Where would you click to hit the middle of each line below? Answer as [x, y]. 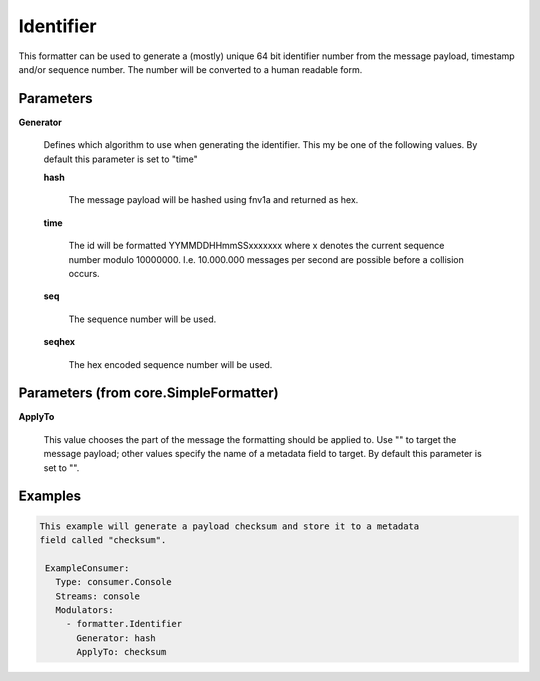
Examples [50, 496]
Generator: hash [116, 638]
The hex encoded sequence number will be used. [170, 364]
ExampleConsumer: [87, 568]
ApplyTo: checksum [121, 652]
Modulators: [84, 609]
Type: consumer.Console [113, 582]
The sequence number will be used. [142, 319]
